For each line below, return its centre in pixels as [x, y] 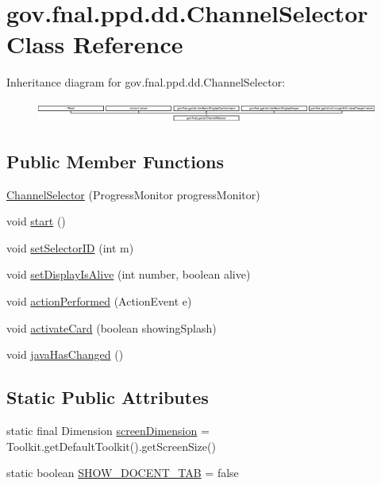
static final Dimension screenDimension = [108, 430]
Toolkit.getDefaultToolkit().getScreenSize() [111, 446]
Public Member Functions [115, 161]
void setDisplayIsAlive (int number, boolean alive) [129, 274]
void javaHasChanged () [65, 354]
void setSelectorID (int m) [70, 247]
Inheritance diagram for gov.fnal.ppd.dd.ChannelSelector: [146, 82]
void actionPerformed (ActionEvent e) [99, 300]
